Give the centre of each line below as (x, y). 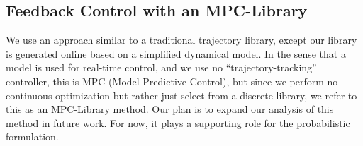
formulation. (32, 136)
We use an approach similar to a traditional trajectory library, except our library (181, 40)
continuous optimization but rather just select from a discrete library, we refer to (181, 95)
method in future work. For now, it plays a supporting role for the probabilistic (178, 122)
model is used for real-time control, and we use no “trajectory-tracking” (161, 67)
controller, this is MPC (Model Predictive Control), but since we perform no (172, 81)
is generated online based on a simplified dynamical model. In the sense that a (176, 53)
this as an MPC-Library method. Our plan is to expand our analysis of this (170, 109)
